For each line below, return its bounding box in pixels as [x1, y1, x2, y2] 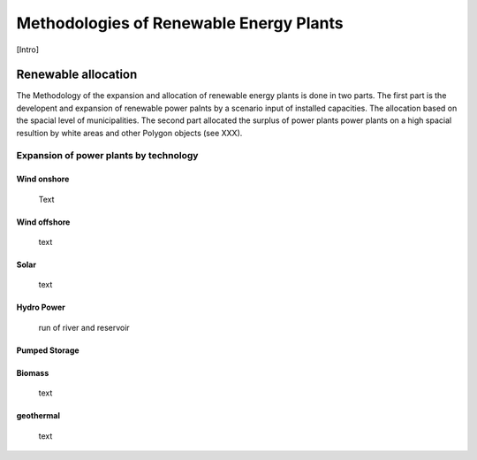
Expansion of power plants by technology [16, 149, 199, 162]
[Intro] [16, 44, 40, 55]
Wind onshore [16, 173, 70, 185]
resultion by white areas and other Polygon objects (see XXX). [16, 127, 243, 138]
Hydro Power [16, 302, 65, 313]
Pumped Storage [16, 345, 79, 356]
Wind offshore [16, 217, 71, 227]
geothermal [16, 410, 61, 421]
